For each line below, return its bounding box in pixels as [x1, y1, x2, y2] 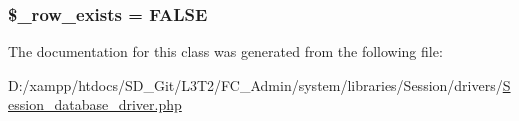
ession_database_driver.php [8, 94, 182, 115]
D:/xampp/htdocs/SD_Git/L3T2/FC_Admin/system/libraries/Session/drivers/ [8, 74, 503, 95]
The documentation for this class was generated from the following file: [8, 41, 443, 62]
